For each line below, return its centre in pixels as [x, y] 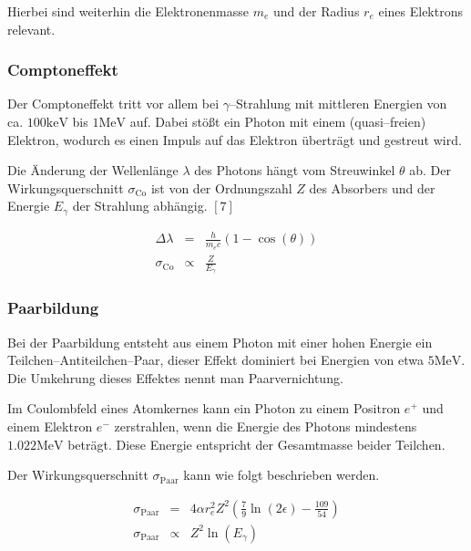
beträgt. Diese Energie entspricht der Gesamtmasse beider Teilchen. [256, 444]
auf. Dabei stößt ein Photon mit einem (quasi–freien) [278, 121]
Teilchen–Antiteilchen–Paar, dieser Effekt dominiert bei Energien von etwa [215, 360]
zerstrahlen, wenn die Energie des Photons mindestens [266, 426]
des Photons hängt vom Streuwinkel [295, 170]
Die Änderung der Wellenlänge [93, 170]
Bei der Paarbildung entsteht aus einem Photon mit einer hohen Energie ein [220, 342]
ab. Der [430, 170]
